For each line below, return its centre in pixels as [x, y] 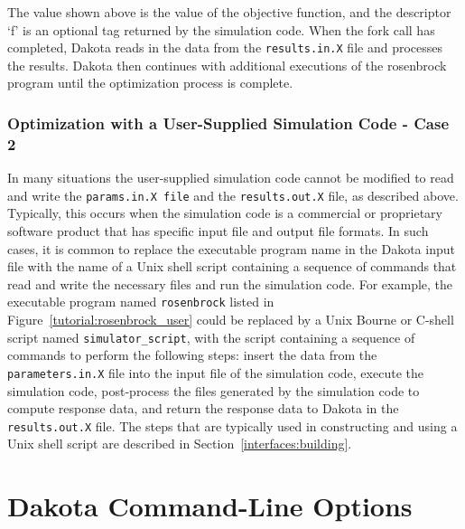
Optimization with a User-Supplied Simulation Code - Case [228, 123]
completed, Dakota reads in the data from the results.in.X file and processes [225, 47]
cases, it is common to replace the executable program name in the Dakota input [231, 248]
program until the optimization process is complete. [150, 83]
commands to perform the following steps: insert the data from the [192, 355]
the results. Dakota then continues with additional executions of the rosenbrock [227, 65]
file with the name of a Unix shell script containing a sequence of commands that [232, 266]
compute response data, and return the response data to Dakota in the [203, 408]
